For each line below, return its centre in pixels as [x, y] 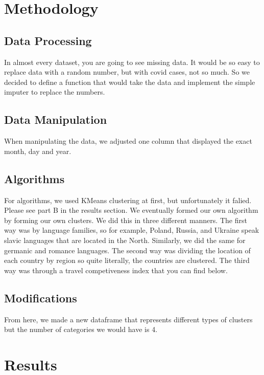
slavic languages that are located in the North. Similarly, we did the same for [125, 240]
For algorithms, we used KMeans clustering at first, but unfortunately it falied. [128, 200]
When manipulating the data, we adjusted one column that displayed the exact [128, 141]
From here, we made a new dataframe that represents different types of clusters [128, 319]
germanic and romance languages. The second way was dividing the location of [127, 250]
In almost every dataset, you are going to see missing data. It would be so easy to [132, 62]
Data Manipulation [56, 119]
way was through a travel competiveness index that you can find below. [116, 270]
